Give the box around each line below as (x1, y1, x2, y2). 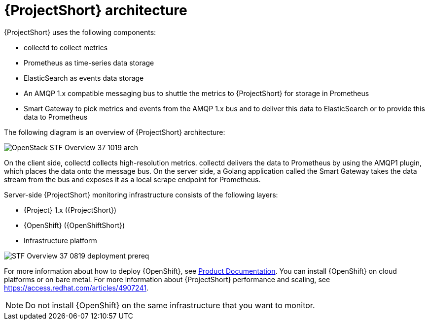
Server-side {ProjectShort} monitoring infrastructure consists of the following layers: (4, 190, 278, 199)
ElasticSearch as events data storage (24, 73, 144, 82)
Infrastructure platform (24, 236, 97, 245)
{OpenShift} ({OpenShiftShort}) (24, 221, 125, 229)
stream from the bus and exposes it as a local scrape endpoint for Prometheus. (4, 175, 261, 184)
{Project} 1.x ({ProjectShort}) (24, 205, 117, 214)
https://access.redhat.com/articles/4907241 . (4, 283, 148, 292)
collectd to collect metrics (24, 43, 108, 52)
